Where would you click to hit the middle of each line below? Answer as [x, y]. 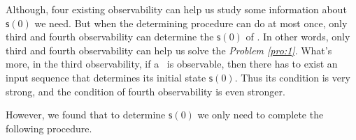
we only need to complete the [261, 115]
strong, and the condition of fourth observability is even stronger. [145, 91]
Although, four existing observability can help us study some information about [176, 9]
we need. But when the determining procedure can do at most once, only [191, 23]
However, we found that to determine [86, 115]
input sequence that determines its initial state [106, 77]
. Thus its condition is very [292, 77]
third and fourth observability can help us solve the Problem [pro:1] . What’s [169, 50]
